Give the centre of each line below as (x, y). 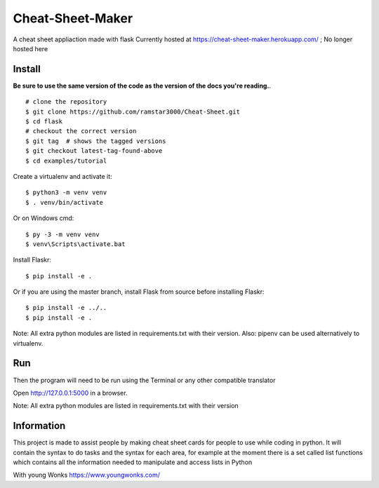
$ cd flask (44, 122)
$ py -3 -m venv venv (62, 234)
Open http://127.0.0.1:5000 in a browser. (70, 393)
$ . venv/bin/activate (65, 202)
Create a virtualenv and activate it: (62, 176)
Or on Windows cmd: (44, 218)
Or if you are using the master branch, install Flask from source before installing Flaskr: (139, 292)
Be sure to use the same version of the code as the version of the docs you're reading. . (142, 86)
